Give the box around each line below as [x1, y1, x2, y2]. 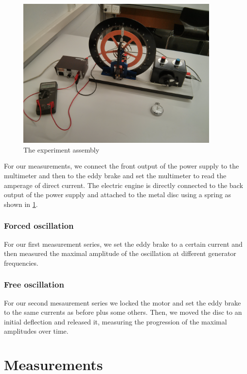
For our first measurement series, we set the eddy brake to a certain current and [4, 238, 243, 249]
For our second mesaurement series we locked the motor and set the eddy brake [4, 297, 241, 307]
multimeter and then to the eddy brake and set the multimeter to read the [4, 170, 227, 180]
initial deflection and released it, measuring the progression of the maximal [4, 316, 227, 326]
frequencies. [4, 257, 38, 268]
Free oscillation [4, 278, 64, 290]
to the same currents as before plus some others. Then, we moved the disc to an [4, 307, 242, 317]
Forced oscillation [4, 220, 74, 232]
